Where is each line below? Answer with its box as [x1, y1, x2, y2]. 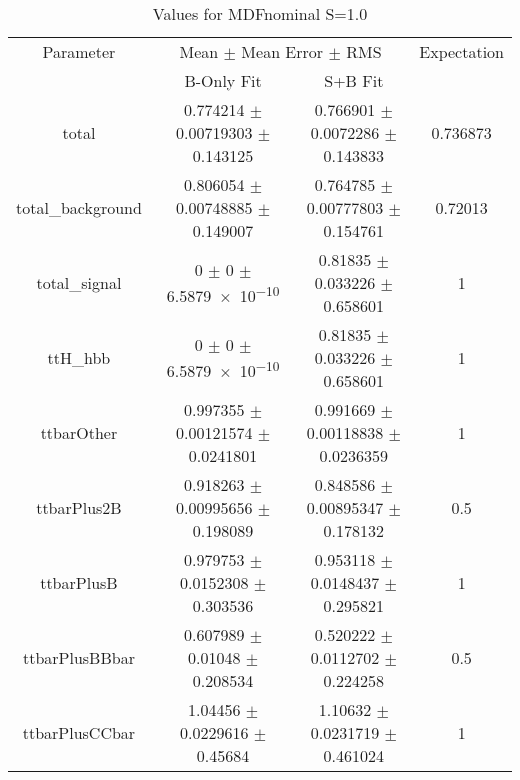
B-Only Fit [184, 69, 262, 92]
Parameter [42, 40, 116, 63]
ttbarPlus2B [36, 496, 122, 519]
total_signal [36, 271, 122, 294]
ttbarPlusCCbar [22, 721, 136, 744]
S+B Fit [324, 69, 384, 92]
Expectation [419, 40, 504, 63]
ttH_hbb [47, 346, 111, 369]
